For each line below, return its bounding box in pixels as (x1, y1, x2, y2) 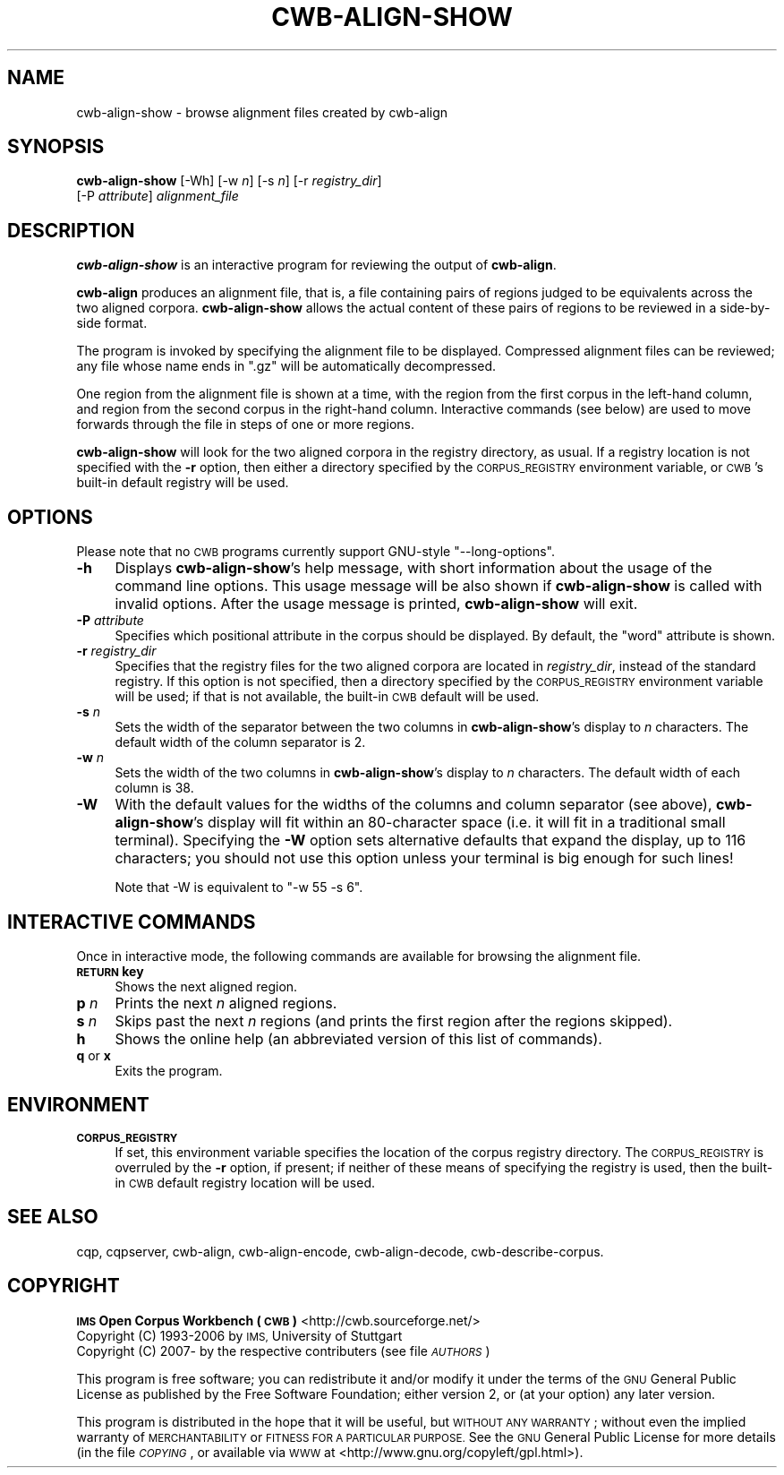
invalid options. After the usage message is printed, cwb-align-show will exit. (115, 595, 638, 613)
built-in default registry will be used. (76, 475, 289, 491)
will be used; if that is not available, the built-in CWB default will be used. (115, 689, 540, 705)
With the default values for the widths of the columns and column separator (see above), (115, 795, 712, 814)
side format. (76, 315, 148, 331)
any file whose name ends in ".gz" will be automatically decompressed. (76, 358, 497, 374)
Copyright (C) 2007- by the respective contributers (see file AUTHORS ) (76, 1342, 490, 1359)
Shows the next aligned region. (115, 978, 298, 994)
